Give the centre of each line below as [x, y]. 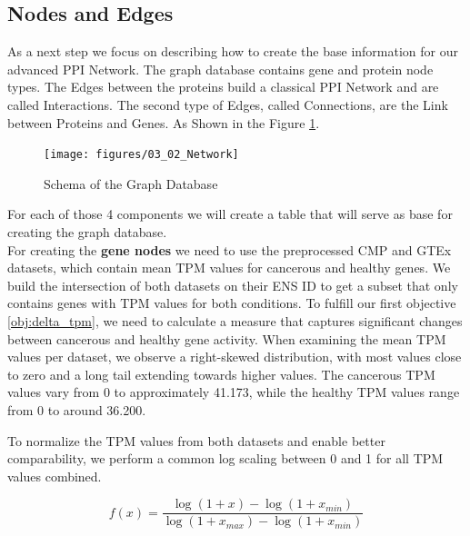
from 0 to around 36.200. [77, 409]
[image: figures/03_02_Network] [141, 155]
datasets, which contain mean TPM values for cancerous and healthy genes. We [229, 268]
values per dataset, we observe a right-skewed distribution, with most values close [235, 357]
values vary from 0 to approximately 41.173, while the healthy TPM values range [234, 392]
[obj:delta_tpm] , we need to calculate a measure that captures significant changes [235, 320]
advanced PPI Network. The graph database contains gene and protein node [220, 69]
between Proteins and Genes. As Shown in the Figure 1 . [164, 122]
